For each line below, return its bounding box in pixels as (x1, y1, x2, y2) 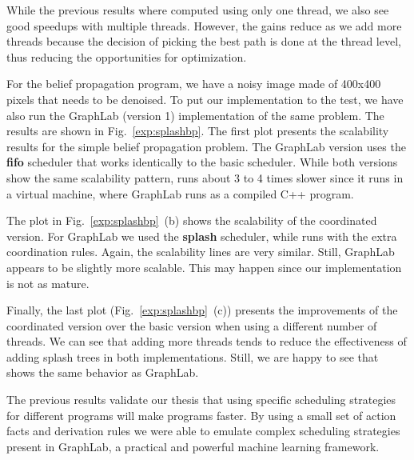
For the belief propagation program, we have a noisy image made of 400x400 (6, 75, 381, 92)
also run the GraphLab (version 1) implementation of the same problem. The (6, 106, 384, 123)
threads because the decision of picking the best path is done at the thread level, (6, 33, 401, 50)
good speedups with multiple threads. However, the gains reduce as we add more (6, 17, 402, 34)
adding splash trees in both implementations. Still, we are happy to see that (6, 348, 379, 365)
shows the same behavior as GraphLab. (6, 364, 199, 381)
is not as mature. (6, 274, 90, 291)
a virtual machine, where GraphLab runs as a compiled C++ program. (6, 185, 354, 202)
